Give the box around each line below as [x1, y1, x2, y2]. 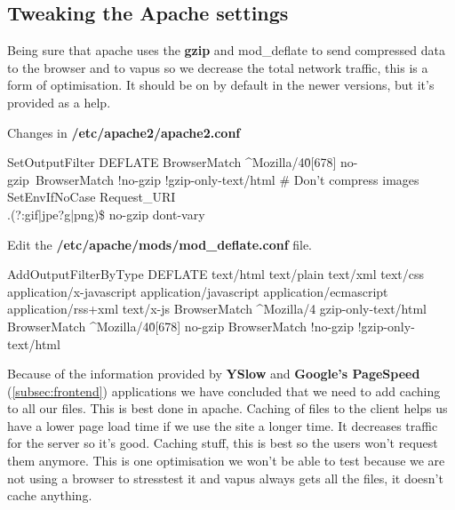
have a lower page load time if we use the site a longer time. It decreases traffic [7, 416, 438, 434]
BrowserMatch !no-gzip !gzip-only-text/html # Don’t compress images [35, 170, 419, 188]
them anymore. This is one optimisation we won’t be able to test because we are [7, 451, 445, 470]
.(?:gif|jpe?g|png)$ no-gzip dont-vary [7, 204, 205, 223]
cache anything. [7, 486, 92, 505]
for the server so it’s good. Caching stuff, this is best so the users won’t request [7, 434, 438, 452]
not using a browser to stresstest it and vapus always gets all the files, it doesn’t [7, 468, 443, 487]
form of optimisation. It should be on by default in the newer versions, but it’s [7, 76, 435, 94]
